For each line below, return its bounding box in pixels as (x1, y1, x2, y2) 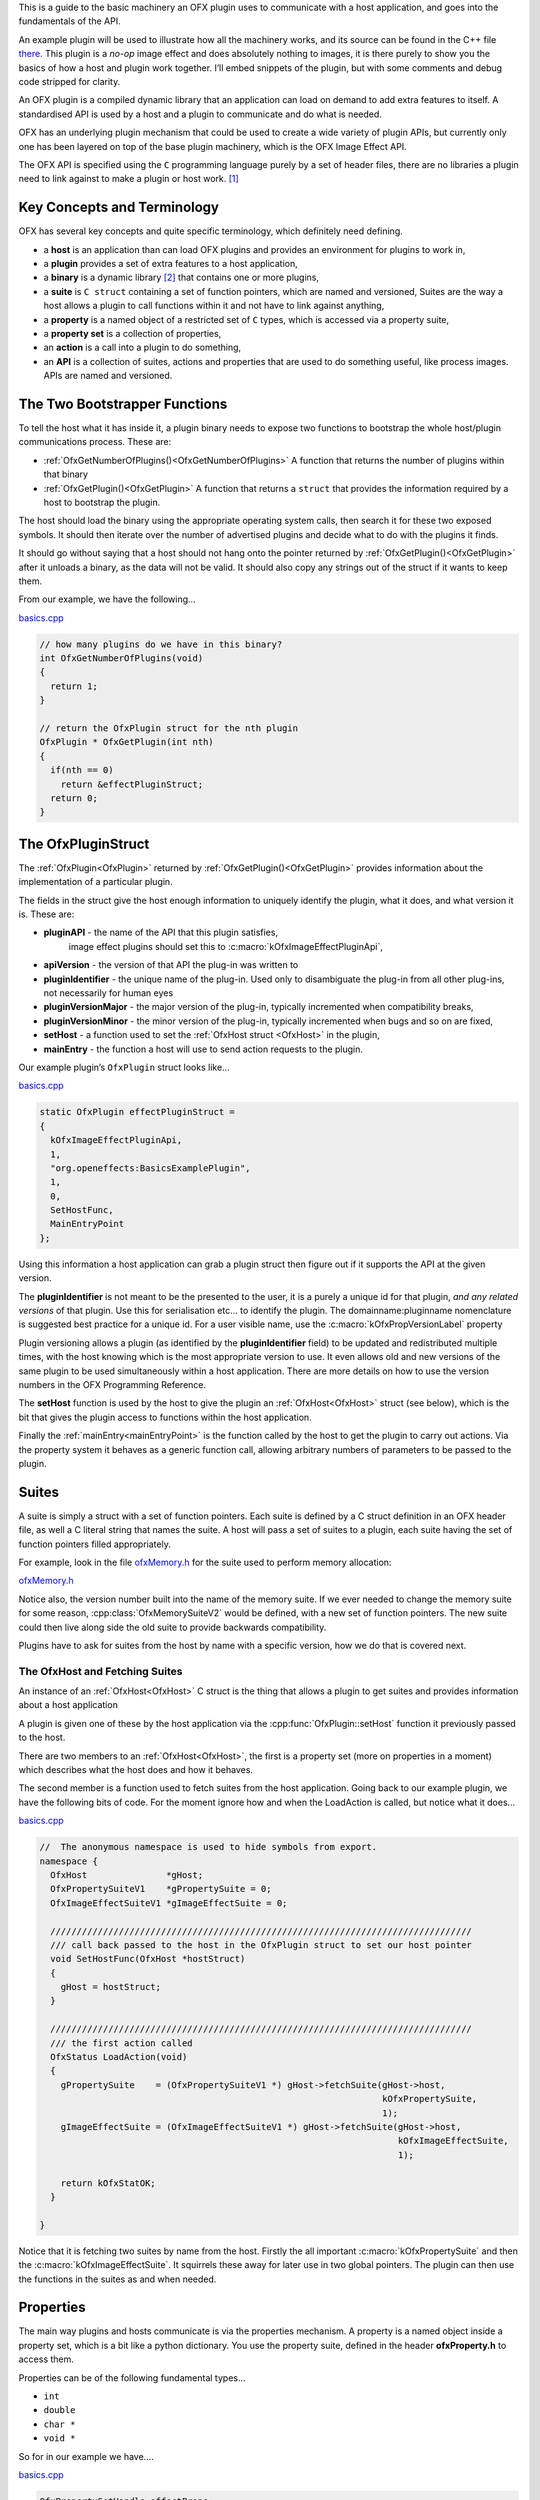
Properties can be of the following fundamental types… (18, 2371, 246, 2384)
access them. (18, 2353, 75, 2365)
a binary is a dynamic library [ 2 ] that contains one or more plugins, (43, 271, 320, 284)
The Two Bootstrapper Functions (18, 395, 228, 412)
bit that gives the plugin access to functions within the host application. (18, 1411, 312, 1423)
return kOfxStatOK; (60, 2177, 157, 2189)
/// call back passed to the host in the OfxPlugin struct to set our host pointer (50, 1939, 472, 1950)
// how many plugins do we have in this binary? (39, 638, 283, 650)
